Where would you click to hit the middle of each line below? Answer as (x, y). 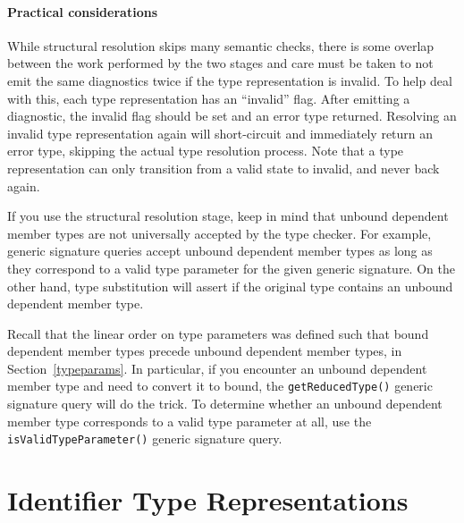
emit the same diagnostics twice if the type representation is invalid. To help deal (230, 80)
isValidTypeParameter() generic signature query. (145, 439)
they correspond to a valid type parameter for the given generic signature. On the (231, 268)
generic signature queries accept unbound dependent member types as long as (220, 251)
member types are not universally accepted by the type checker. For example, (219, 233)
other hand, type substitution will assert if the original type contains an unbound (230, 286)
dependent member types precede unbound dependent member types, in (205, 351)
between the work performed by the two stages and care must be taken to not (220, 63)
